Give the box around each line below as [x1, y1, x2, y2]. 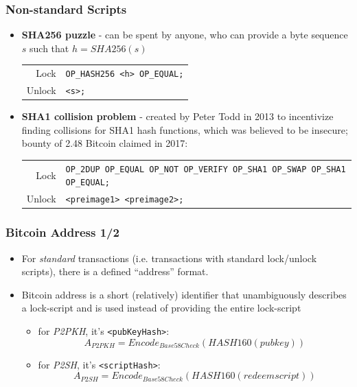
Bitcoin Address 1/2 [5, 224, 119, 241]
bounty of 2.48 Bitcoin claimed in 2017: [21, 136, 188, 150]
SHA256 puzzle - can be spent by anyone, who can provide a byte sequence [21, 27, 348, 42]
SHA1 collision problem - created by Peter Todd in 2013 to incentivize [21, 109, 334, 124]
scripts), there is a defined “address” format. [21, 264, 209, 279]
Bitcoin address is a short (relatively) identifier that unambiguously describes [21, 287, 347, 301]
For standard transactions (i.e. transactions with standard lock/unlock [21, 250, 317, 265]
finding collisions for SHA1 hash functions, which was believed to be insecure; [21, 122, 348, 137]
